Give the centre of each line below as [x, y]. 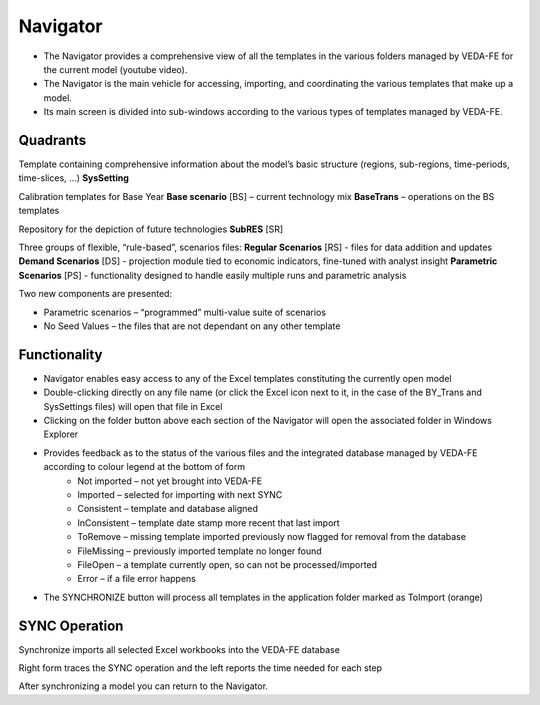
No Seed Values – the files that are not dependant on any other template [192, 326]
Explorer [61, 434]
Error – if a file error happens [137, 579]
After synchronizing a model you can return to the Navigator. [143, 686]
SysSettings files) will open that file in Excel [133, 406]
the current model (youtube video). [115, 69]
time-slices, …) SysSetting [74, 178]
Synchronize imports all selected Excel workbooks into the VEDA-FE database [179, 649]
